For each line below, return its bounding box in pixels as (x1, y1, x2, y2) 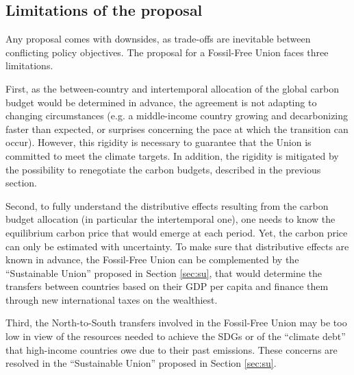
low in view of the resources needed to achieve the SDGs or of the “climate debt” (5, 329, 346, 343)
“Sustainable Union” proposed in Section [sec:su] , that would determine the (5, 265, 323, 280)
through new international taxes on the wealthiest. (5, 292, 218, 306)
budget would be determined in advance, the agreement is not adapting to (5, 95, 317, 109)
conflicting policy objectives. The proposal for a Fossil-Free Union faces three (5, 45, 329, 59)
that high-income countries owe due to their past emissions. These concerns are (5, 342, 338, 356)
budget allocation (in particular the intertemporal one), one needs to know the (5, 212, 336, 226)
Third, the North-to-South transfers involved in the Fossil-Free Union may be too (5, 315, 347, 330)
